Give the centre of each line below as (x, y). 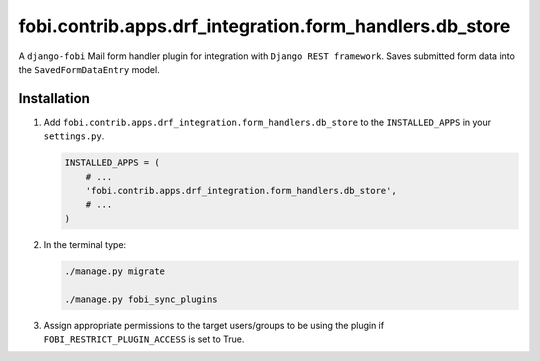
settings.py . (74, 136)
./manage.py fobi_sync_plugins (141, 299)
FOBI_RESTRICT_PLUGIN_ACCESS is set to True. (144, 339)
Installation (54, 98)
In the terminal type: (85, 244)
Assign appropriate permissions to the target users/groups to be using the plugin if (214, 325)
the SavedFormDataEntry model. (89, 69)
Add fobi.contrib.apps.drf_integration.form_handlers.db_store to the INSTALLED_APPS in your (267, 122)
